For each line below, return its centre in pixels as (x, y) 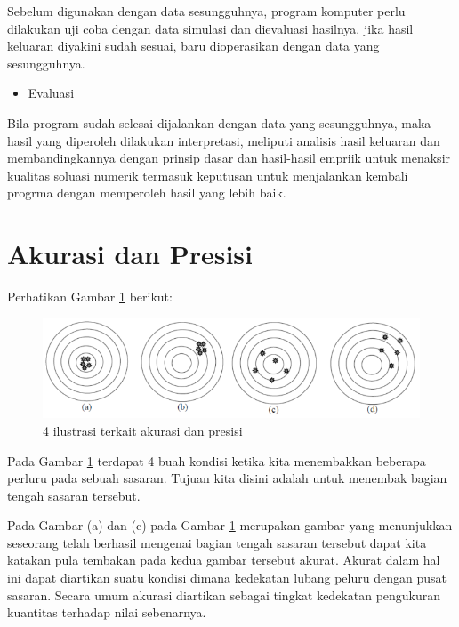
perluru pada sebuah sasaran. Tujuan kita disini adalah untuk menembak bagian (227, 478)
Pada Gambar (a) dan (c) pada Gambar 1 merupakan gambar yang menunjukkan (230, 525)
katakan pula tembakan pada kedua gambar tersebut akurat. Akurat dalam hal (224, 560)
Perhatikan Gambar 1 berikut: (90, 297)
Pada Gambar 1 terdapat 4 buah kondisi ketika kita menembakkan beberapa (217, 460)
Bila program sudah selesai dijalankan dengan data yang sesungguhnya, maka (219, 122)
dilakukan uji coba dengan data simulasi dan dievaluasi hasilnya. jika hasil (210, 28)
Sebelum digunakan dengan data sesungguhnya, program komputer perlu (206, 11)
